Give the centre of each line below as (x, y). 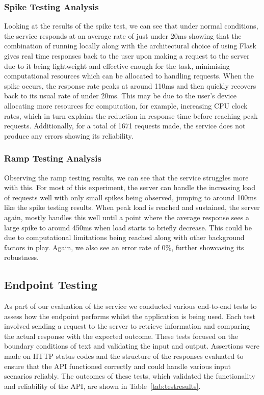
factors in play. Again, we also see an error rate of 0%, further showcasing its (124, 247)
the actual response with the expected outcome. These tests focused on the (121, 336)
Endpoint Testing (51, 285)
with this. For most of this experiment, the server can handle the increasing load (130, 187)
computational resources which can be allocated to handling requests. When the (129, 76)
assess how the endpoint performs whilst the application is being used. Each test (130, 316)
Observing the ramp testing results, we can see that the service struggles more (126, 177)
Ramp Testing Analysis (53, 158)
